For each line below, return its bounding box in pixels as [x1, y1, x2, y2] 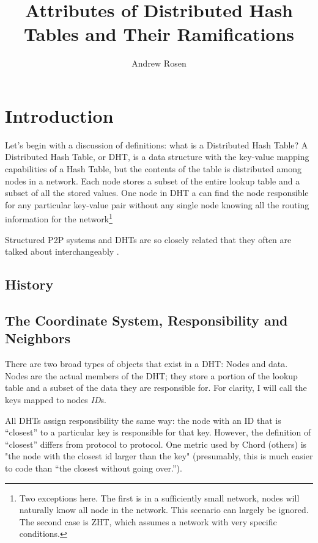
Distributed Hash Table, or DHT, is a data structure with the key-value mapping [5, 150, 309, 163]
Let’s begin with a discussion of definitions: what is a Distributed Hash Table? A [5, 138, 308, 151]
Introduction [5, 103, 114, 128]
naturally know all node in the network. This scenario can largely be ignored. [19, 503, 309, 516]
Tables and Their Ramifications [23, 21, 295, 46]
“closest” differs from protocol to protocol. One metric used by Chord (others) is [5, 437, 307, 450]
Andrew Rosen [131, 57, 187, 70]
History [5, 275, 54, 294]
